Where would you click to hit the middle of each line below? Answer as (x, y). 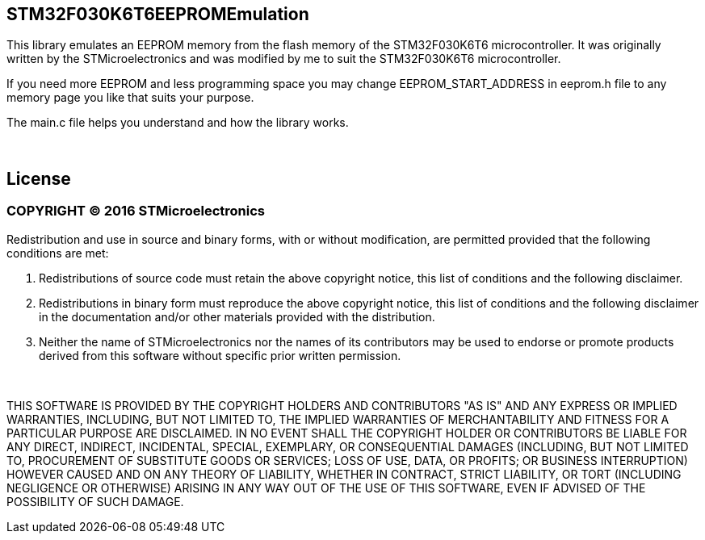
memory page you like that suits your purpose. (130, 98)
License (39, 178)
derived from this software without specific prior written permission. (220, 355)
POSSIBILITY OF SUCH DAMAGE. (95, 501)
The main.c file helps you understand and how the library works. (178, 123)
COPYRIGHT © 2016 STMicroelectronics (136, 211)
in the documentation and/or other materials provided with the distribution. (237, 316)
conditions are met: (58, 253)
